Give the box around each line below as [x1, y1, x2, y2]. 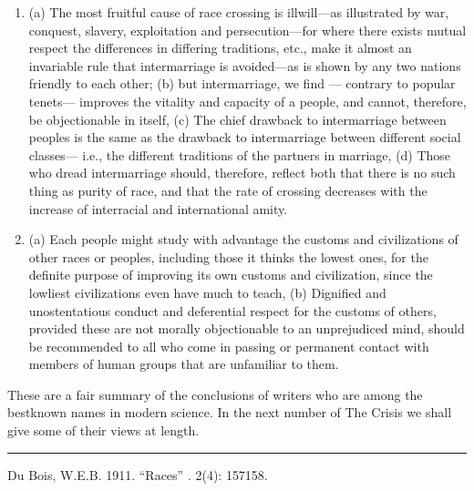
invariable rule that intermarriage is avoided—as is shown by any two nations [28, 56, 461, 75]
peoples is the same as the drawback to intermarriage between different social [28, 128, 461, 147]
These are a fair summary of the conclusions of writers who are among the [7, 384, 423, 404]
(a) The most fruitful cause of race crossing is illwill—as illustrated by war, [28, 3, 449, 21]
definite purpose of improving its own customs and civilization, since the [28, 265, 433, 284]
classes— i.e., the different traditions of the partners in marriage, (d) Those [28, 145, 451, 164]
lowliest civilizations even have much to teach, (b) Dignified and [28, 282, 386, 302]
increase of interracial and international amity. [28, 199, 288, 218]
